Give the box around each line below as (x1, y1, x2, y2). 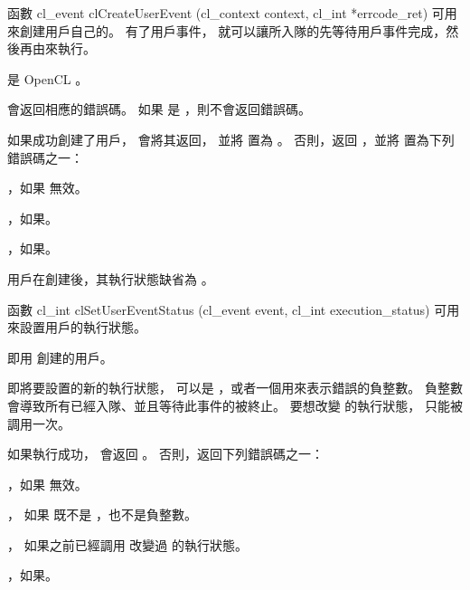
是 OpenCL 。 (7, 69, 89, 88)
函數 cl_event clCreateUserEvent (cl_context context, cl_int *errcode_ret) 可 (7, 4, 445, 22)
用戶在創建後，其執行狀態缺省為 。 (7, 269, 214, 288)
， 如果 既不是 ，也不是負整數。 (7, 505, 197, 524)
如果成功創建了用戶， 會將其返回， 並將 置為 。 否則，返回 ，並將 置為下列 (7, 129, 455, 148)
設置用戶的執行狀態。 (19, 318, 146, 337)
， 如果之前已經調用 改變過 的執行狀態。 (7, 535, 248, 554)
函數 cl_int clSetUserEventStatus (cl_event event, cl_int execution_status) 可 (7, 300, 447, 319)
